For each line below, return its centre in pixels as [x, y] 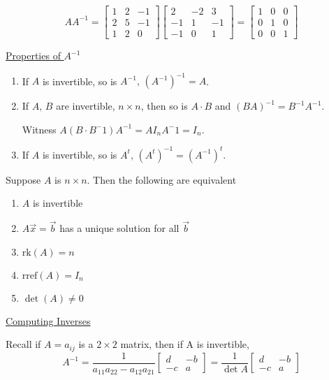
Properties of [33, 56]
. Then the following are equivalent [162, 179]
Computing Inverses [48, 320]
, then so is [164, 106]
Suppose [23, 179]
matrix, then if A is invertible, [185, 344]
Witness [39, 129]
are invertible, [86, 106]
